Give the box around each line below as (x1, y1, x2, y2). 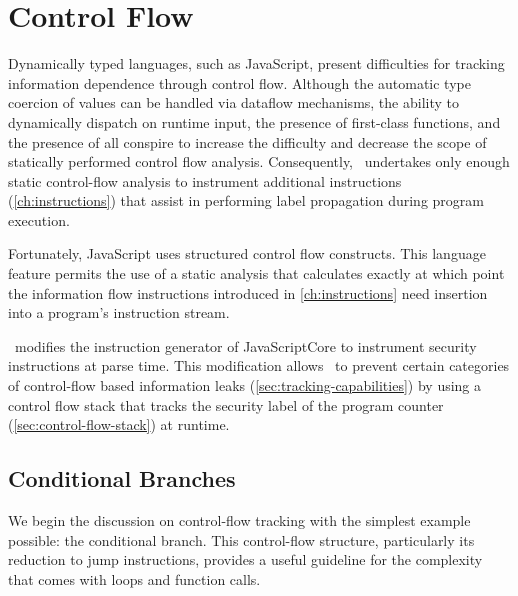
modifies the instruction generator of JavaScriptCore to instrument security (14, 335, 477, 356)
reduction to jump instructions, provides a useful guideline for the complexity (8, 549, 483, 570)
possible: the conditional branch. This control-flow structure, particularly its (8, 529, 475, 550)
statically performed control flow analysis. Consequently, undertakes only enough (8, 151, 510, 172)
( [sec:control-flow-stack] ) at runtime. (8, 414, 230, 435)
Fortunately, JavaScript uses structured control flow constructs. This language (8, 243, 486, 264)
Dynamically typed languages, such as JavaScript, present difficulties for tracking (8, 53, 505, 74)
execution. (8, 209, 70, 230)
